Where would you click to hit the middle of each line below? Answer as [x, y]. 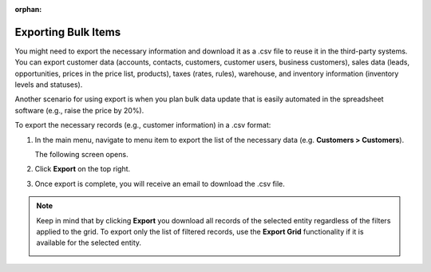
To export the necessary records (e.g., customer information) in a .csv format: [143, 125]
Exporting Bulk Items [68, 32]
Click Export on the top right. [83, 169]
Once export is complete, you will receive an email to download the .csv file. [160, 183]
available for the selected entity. [89, 242]
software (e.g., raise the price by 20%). [79, 110]
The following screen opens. [81, 155]
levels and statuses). [49, 85]
